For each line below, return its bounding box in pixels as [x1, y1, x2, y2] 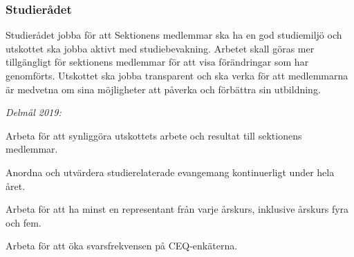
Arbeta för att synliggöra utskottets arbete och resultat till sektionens [6, 128, 302, 142]
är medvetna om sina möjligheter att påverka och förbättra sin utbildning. [6, 82, 321, 96]
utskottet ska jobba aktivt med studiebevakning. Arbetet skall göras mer [6, 41, 315, 55]
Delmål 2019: [6, 105, 62, 120]
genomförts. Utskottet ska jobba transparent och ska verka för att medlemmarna [6, 68, 348, 82]
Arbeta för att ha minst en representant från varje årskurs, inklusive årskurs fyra [6, 202, 349, 216]
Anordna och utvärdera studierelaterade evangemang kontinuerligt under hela [6, 164, 335, 179]
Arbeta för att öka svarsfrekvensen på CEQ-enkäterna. [6, 238, 238, 253]
